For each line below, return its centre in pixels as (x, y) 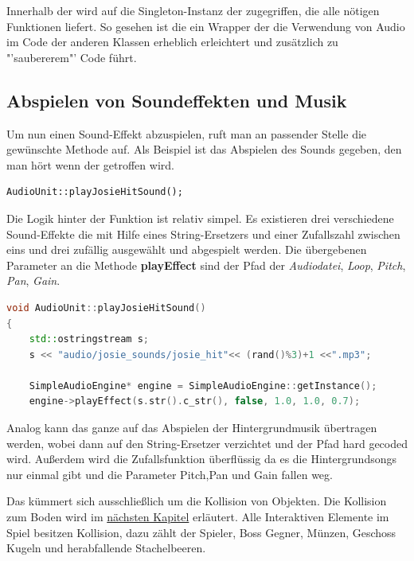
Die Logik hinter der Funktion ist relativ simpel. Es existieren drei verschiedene (200, 218)
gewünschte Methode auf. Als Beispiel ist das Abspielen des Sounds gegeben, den (204, 149)
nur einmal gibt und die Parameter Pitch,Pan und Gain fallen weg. (170, 474)
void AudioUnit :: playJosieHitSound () (106, 308)
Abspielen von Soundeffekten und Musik (177, 100)
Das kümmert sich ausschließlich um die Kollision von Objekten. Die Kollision (197, 501)
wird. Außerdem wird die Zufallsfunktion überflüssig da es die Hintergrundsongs (201, 459)
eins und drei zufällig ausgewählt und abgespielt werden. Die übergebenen (187, 249)
